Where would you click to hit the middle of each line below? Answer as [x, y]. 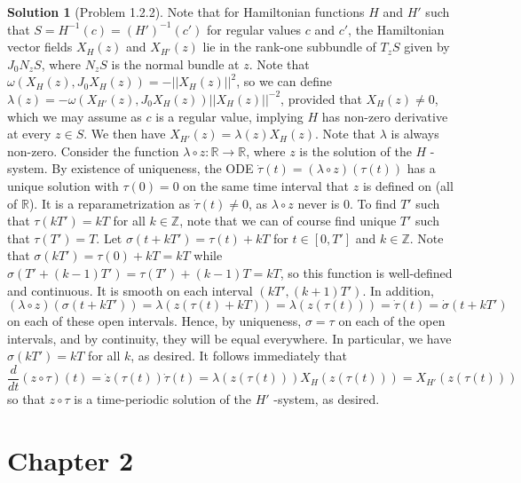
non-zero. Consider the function [93, 150]
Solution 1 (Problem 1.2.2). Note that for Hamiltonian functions [186, 12]
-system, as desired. [327, 398]
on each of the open [392, 321]
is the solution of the [355, 150]
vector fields [40, 47]
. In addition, [398, 290]
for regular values [254, 29]
